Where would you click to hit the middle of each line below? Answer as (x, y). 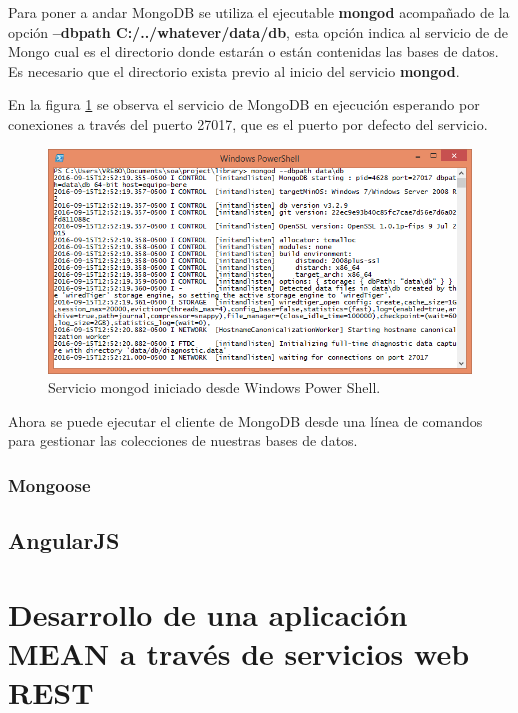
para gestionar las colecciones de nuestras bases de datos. (183, 440)
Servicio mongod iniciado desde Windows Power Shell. (214, 387)
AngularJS (64, 540)
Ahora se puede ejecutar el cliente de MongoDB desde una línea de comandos (245, 420)
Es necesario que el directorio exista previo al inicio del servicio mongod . (234, 70)
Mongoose (49, 484)
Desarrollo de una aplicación (208, 613)
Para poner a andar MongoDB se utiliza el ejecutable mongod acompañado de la (259, 12)
